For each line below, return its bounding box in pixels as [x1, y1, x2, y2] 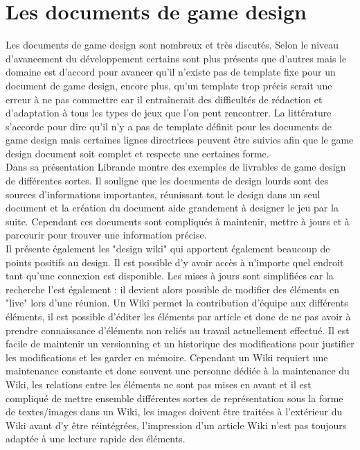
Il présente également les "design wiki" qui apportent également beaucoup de [6, 241, 330, 256]
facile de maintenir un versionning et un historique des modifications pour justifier [6, 336, 354, 351]
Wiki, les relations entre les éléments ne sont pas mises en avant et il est [6, 377, 312, 391]
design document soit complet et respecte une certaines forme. [6, 146, 269, 160]
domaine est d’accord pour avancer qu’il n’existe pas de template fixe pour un [6, 64, 336, 79]
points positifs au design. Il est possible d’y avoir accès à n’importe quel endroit [6, 254, 344, 269]
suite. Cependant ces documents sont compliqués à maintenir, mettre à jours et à [6, 214, 350, 228]
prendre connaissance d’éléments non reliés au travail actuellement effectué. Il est [6, 322, 350, 337]
